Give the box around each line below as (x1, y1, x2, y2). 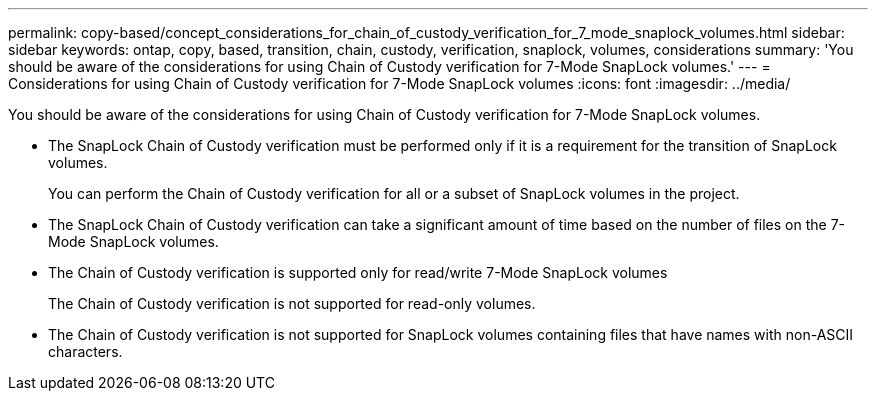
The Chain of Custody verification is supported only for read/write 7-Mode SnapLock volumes (48, 264, 668, 281)
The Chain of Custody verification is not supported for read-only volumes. (48, 295, 536, 312)
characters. (48, 343, 123, 360)
